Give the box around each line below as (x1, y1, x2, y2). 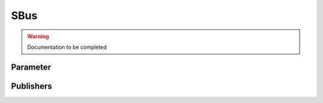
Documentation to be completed (27, 43, 107, 51)
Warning (27, 33, 49, 40)
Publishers (11, 81, 52, 91)
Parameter (11, 62, 51, 72)
